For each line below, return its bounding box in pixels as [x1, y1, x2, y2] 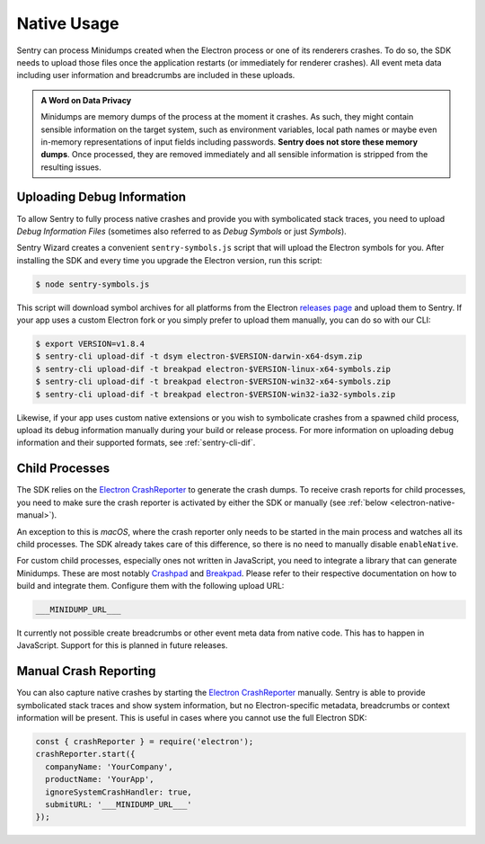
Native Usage [16, 13, 119, 33]
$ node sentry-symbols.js [35, 279, 150, 289]
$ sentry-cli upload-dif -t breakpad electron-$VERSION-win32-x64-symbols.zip [35, 377, 391, 386]
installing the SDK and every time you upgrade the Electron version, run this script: [16, 254, 322, 265]
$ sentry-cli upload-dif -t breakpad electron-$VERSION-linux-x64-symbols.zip [35, 364, 391, 374]
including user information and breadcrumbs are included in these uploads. [16, 70, 295, 81]
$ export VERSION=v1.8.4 [35, 339, 145, 350]
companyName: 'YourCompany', [45, 761, 174, 772]
